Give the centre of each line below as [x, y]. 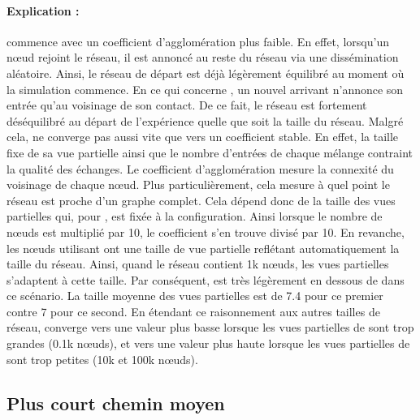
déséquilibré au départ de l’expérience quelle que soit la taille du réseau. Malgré [205, 120]
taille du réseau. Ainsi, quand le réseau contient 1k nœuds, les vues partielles [198, 264]
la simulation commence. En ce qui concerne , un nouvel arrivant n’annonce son [205, 89]
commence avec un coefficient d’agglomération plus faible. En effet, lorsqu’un [198, 41]
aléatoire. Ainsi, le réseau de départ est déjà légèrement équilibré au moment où [206, 73]
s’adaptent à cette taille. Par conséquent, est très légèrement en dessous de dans [206, 279]
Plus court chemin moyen [116, 403]
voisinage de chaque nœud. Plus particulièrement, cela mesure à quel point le [198, 184]
